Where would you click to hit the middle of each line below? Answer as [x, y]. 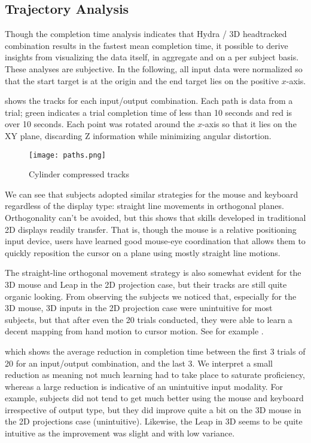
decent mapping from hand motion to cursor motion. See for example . [134, 331]
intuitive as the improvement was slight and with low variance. [120, 433]
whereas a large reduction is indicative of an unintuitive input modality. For [144, 386]
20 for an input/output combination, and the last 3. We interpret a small [139, 363]
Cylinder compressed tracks [79, 174]
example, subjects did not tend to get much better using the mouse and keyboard [154, 398]
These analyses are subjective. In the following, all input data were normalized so [154, 68]
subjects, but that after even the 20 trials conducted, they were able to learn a [149, 319]
